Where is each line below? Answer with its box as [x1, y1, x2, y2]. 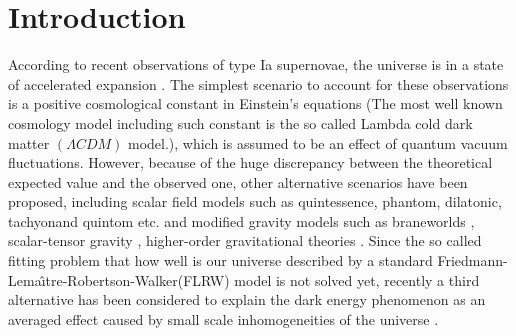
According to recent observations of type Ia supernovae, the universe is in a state [8, 54, 504, 75]
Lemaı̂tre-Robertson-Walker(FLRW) [8, 269, 230, 290]
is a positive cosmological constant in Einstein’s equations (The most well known [8, 93, 503, 114]
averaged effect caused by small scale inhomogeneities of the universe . [8, 308, 439, 329]
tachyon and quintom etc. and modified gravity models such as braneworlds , [8, 210, 475, 231]
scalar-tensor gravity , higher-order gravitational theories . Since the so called [8, 230, 482, 251]
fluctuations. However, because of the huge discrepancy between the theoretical [8, 152, 493, 173]
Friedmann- [437, 250, 508, 271]
